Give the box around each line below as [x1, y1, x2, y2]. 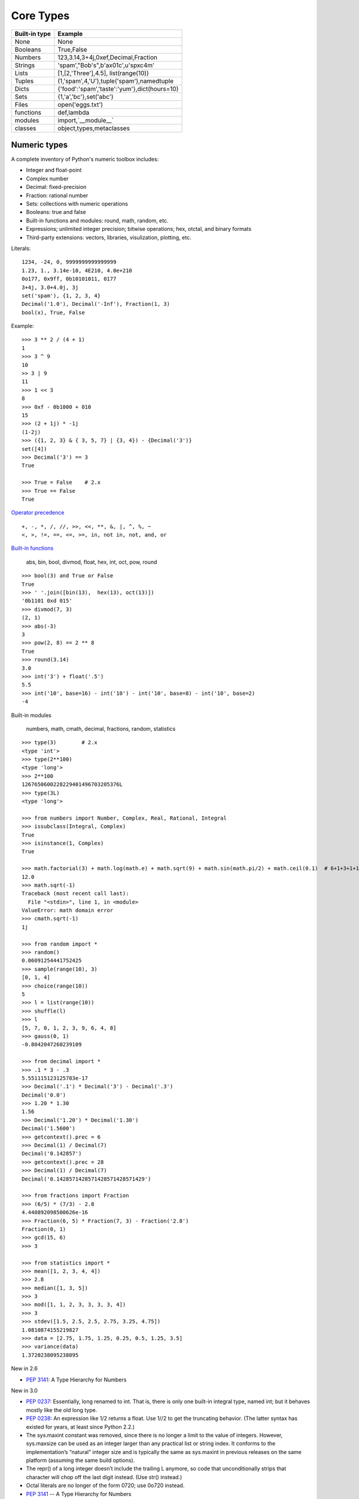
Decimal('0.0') [22, 1091, 66, 1098]
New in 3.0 [11, 1387, 38, 1394]
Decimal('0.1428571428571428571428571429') [22, 1175, 151, 1182]
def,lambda [57, 108, 90, 116]
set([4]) [22, 446, 47, 452]
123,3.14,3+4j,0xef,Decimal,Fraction [57, 53, 158, 61]
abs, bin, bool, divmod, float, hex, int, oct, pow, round [26, 558, 157, 565]
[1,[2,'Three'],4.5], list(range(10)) [57, 69, 149, 77]
